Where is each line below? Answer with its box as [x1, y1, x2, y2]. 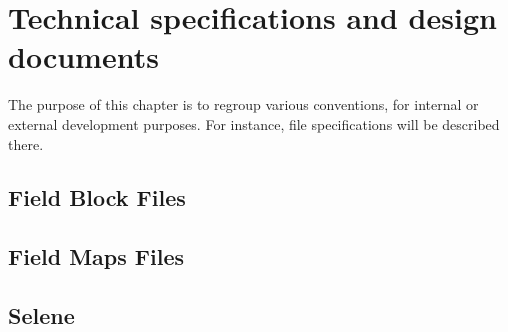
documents [8, 36, 159, 77]
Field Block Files [8, 182, 186, 213]
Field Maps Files [8, 241, 185, 272]
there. [8, 133, 44, 154]
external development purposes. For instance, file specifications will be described [8, 113, 500, 134]
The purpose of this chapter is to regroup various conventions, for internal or [8, 94, 479, 115]
